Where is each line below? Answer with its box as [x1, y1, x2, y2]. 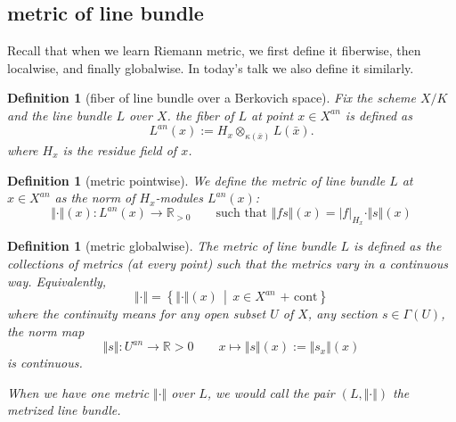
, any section [307, 304, 378, 323]
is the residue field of [62, 140, 177, 159]
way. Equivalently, [7, 271, 107, 290]
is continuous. [7, 353, 83, 372]
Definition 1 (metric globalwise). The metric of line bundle [7, 236, 337, 255]
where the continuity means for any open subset [7, 304, 266, 323]
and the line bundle [7, 105, 112, 124]
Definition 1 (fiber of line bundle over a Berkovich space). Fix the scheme [7, 88, 416, 107]
